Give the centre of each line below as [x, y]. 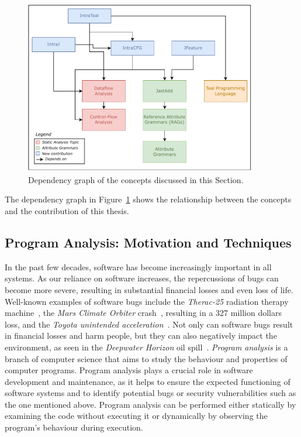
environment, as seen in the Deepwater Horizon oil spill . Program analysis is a [146, 347]
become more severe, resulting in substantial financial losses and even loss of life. [149, 289]
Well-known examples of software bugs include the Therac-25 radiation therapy [147, 301]
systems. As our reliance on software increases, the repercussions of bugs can [142, 278]
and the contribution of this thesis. [67, 210]
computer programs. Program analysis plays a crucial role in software [129, 370]
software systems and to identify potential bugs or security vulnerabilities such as [150, 393]
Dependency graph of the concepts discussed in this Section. [136, 179]
